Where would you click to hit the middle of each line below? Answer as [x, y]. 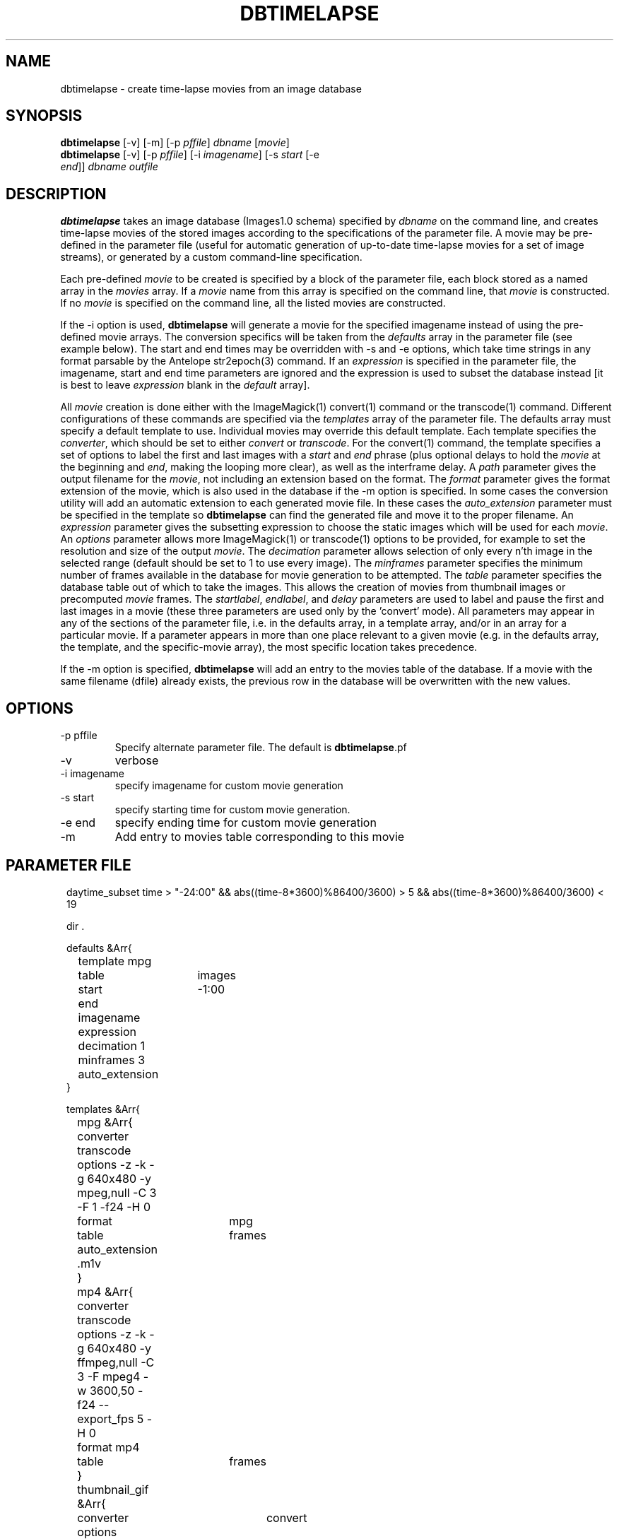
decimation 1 [111, 1045]
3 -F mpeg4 [109, 1376]
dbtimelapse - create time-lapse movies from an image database [211, 88]
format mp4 [108, 1447]
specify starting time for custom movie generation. [232, 810]
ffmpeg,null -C [116, 1362]
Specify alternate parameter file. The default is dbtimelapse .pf [261, 748]
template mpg [115, 961]
